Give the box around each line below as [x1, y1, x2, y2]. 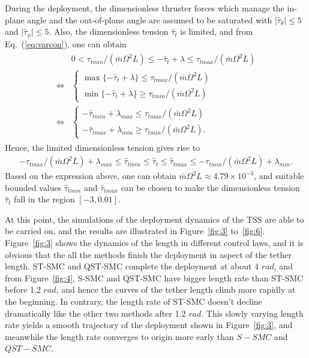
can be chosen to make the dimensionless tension [121, 181, 300, 193]
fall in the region [14, 193, 75, 205]
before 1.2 [5, 283, 41, 296]
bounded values [5, 181, 62, 193]
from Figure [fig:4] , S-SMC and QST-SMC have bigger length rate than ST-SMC [5, 271, 304, 284]
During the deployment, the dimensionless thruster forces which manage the [5, 2, 284, 14]
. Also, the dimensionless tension [49, 25, 169, 38]
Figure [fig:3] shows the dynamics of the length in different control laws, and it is [5, 236, 304, 249]
